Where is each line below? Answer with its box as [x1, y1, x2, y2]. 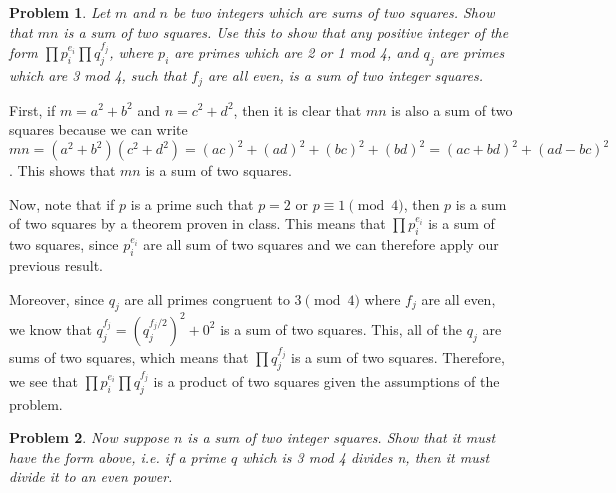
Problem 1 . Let [9, 2, 111, 22]
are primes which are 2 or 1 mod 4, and [174, 42, 419, 63]
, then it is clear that [233, 99, 362, 120]
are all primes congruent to [124, 288, 290, 309]
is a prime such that [130, 193, 254, 214]
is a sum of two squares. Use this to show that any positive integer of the [63, 21, 509, 42]
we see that [9, 370, 78, 391]
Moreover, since [9, 288, 105, 309]
